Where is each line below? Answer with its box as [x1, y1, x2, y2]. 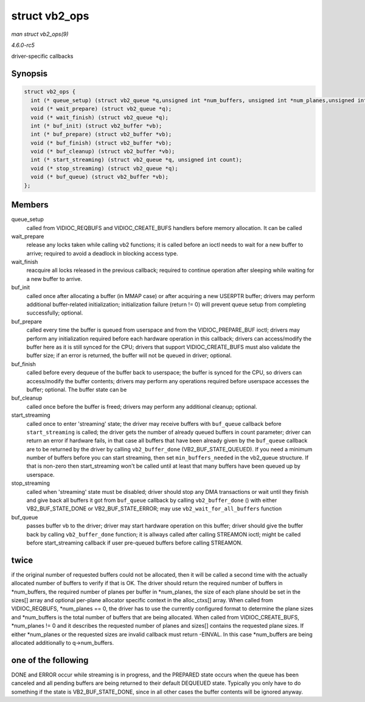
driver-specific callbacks [11, 52, 74, 60]
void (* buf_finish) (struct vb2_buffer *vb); [30, 139, 172, 146]
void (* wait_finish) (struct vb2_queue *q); [30, 114, 169, 121]
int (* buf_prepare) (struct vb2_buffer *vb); [30, 131, 172, 138]
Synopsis [11, 69, 48, 79]
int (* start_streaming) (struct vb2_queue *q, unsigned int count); [30, 156, 243, 164]
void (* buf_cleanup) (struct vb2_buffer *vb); [30, 148, 175, 155]
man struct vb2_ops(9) [11, 30, 69, 38]
